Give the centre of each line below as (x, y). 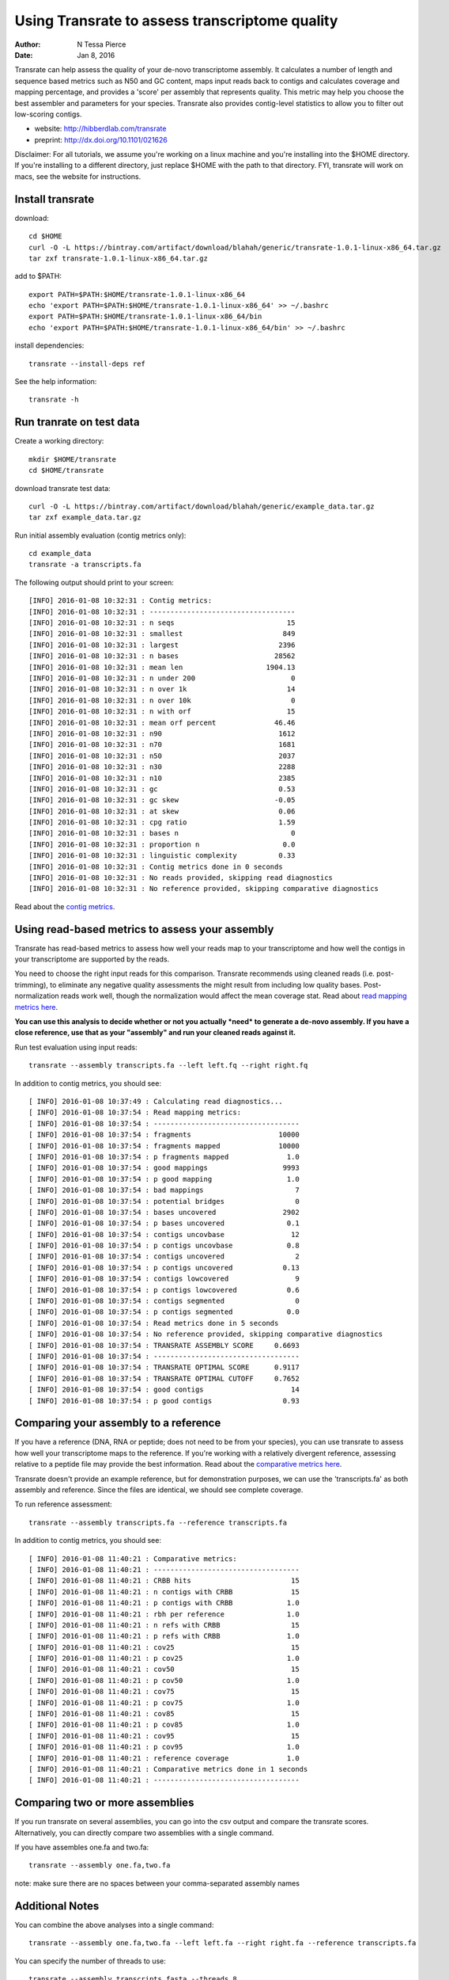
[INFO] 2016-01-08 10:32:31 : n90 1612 (162, 733)
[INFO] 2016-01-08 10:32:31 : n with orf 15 (162, 712)
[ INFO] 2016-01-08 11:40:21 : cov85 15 (164, 1714)
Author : (28, 44)
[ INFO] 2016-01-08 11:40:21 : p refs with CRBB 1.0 (164, 1636)
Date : (24, 55)
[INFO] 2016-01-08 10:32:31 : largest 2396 (162, 645)
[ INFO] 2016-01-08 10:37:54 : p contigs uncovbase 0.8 (164, 1246)
